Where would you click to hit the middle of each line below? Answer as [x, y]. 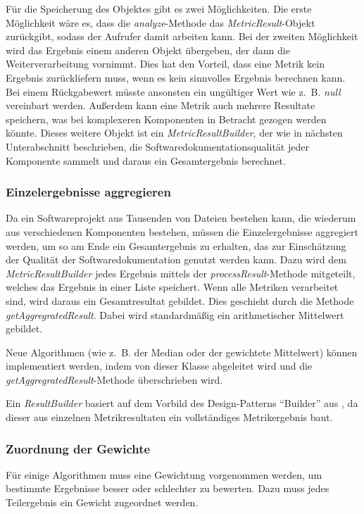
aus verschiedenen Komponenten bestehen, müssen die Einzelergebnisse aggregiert [182, 231]
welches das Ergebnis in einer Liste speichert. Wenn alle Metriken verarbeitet [172, 287]
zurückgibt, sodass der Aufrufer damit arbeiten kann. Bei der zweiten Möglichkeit [182, 36]
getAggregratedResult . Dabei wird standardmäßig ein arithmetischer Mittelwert [175, 314]
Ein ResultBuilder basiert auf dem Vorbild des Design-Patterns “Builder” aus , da [182, 403]
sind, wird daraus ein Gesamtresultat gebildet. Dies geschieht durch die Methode [180, 300]
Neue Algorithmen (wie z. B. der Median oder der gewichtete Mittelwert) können [182, 352]
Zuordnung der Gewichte [78, 448]
